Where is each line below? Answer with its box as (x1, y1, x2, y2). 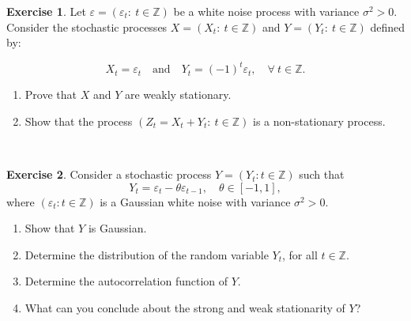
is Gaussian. (88, 220, 147, 236)
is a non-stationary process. (253, 112, 386, 129)
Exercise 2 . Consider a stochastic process (6, 166, 212, 183)
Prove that (25, 86, 77, 103)
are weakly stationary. (124, 86, 232, 103)
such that (299, 166, 345, 183)
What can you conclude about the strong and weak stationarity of (25, 300, 345, 316)
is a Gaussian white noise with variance (100, 193, 291, 210)
